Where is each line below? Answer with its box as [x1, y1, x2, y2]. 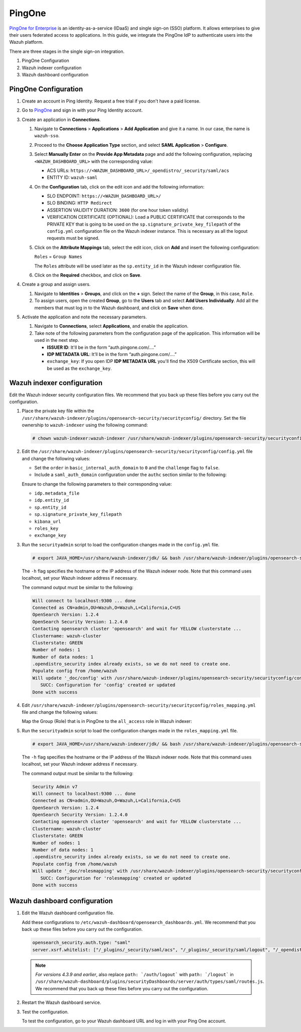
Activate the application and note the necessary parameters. [22, 314, 147, 320]
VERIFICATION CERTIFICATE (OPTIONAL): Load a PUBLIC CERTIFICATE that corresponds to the [47, 214, 245, 220]
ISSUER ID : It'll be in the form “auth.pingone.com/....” [47, 344, 156, 350]
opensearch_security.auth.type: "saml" [32, 940, 130, 946]
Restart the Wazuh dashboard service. [22, 999, 101, 1005]
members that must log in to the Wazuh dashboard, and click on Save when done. [34, 305, 204, 311]
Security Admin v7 [32, 784, 78, 789]
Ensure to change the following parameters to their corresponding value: [22, 481, 172, 487]
